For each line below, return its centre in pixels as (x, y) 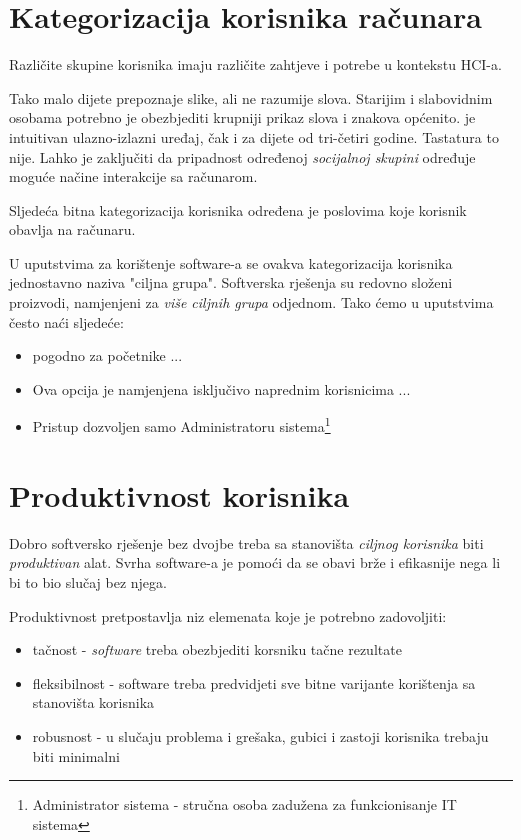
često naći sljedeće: (66, 321)
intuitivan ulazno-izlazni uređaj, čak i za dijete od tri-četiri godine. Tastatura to (254, 136)
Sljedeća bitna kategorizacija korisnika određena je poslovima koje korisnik (238, 209)
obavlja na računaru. (72, 229)
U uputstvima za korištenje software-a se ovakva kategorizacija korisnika (231, 262)
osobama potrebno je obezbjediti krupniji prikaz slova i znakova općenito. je (242, 117)
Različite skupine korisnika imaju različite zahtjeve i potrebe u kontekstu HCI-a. (255, 64)
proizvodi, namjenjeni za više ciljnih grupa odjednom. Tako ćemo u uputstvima (251, 302)
